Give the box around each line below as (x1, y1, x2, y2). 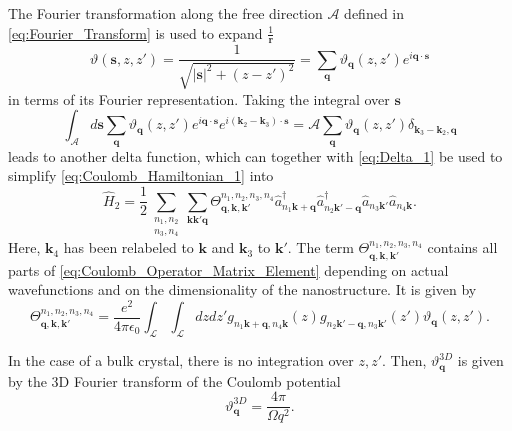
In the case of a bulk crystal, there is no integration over (8, 350, 354, 371)
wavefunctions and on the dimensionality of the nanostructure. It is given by (8, 279, 477, 300)
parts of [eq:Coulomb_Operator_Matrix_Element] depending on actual (8, 259, 449, 280)
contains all (427, 237, 498, 258)
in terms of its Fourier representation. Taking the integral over (8, 88, 390, 109)
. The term (287, 237, 354, 258)
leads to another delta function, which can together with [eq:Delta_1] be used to (8, 145, 503, 166)
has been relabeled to (63, 237, 194, 258)
